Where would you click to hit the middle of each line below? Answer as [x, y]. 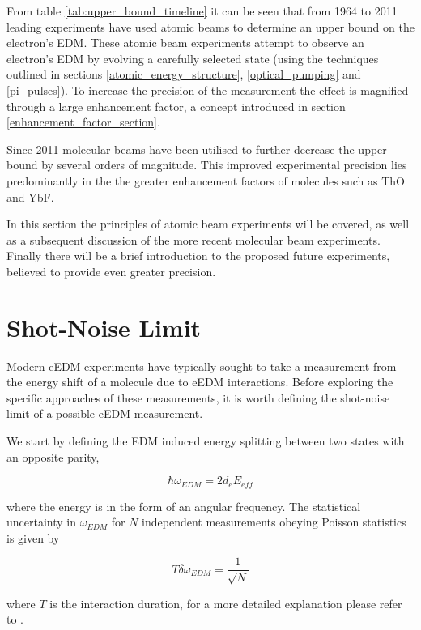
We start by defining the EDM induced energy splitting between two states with [206, 441]
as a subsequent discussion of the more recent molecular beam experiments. [193, 239]
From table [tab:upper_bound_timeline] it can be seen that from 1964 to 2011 [202, 11]
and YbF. [30, 196]
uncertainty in [42, 522]
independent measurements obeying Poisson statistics [274, 522]
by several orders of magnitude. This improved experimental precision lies [224, 165]
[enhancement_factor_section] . [83, 122]
